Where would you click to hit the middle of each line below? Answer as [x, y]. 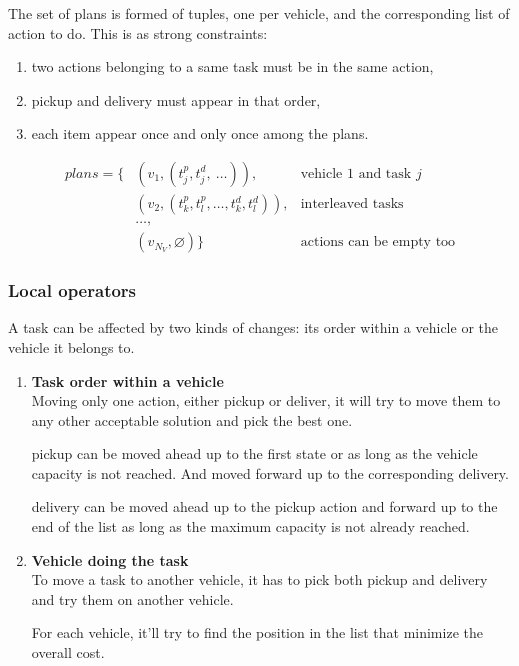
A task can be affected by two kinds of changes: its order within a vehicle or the [253, 327]
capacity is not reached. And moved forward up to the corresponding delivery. [270, 472]
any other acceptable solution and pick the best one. [192, 419]
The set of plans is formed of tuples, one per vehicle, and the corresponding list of [259, 13]
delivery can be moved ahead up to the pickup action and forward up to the [264, 506]
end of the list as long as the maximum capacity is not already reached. [250, 526]
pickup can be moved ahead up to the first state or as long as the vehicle [254, 453]
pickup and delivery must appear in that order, [176, 99]
